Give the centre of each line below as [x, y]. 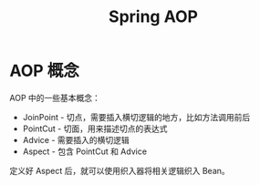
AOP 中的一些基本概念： [55, 98]
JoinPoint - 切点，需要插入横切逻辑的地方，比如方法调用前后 [136, 117]
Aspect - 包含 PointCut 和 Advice [85, 151]
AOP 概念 [45, 71]
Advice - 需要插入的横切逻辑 [76, 139]
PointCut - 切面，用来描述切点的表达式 [95, 128]
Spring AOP [153, 17]
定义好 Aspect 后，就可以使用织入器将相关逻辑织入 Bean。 [120, 170]
